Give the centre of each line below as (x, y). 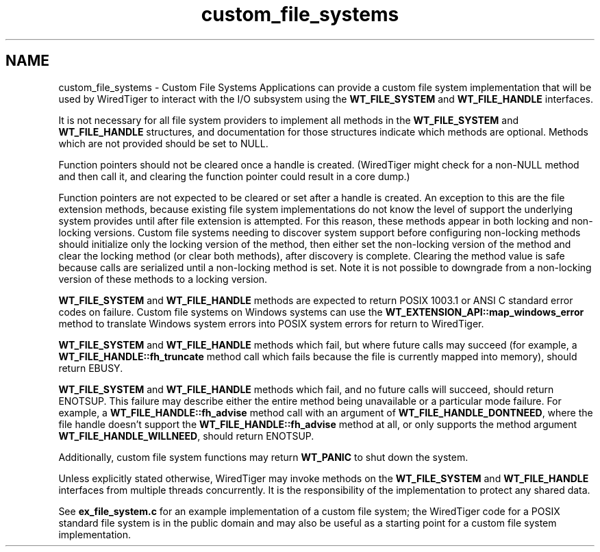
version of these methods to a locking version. (163, 279)
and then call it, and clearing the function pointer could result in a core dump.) (234, 176)
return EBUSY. (91, 368)
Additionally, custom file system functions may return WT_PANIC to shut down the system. (263, 457)
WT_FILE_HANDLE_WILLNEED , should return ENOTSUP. (186, 436)
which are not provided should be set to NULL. (163, 143)
